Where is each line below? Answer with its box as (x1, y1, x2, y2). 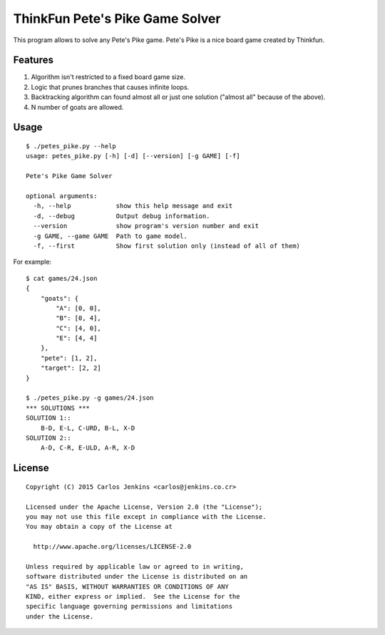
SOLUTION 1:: (26, 414, 71, 422)
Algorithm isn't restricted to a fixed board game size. (31, 73, 185, 81)
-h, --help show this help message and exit (33, 202, 233, 210)
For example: (13, 257, 52, 267)
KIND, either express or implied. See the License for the (26, 592, 240, 601)
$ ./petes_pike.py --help (26, 143, 117, 150)
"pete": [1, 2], (40, 353, 98, 362)
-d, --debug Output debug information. (33, 212, 210, 220)
